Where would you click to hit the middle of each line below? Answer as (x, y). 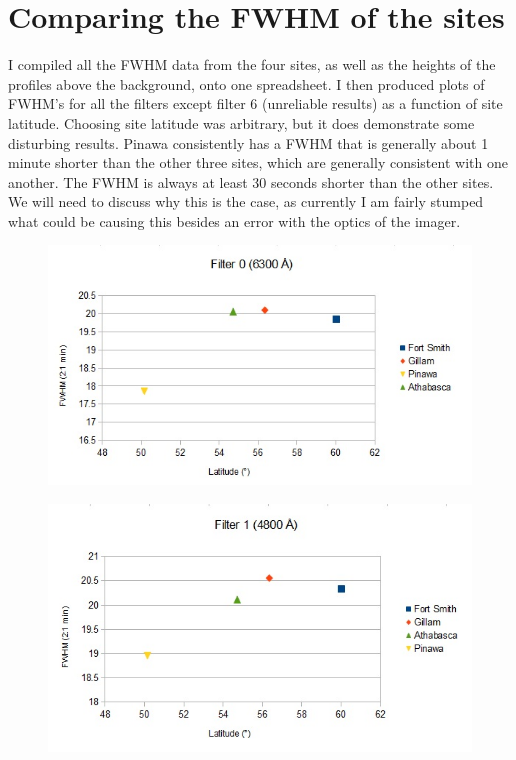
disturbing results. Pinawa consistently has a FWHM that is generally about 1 (248, 142)
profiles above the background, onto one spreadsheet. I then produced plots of (246, 83)
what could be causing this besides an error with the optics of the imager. (234, 220)
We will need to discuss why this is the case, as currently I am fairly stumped (246, 201)
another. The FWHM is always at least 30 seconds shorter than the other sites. (251, 181)
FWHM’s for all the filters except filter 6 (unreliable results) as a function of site (255, 103)
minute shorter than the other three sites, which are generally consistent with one (258, 162)
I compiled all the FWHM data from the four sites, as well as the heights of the (252, 64)
